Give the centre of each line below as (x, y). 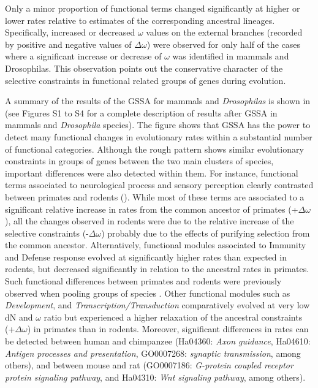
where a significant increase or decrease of (83, 56)
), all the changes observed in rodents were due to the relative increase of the (150, 221)
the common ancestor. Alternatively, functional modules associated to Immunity (156, 245)
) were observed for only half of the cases (224, 44)
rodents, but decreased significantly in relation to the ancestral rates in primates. (157, 269)
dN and (19, 317)
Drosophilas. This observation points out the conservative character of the (144, 68)
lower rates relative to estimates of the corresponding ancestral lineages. (140, 20)
